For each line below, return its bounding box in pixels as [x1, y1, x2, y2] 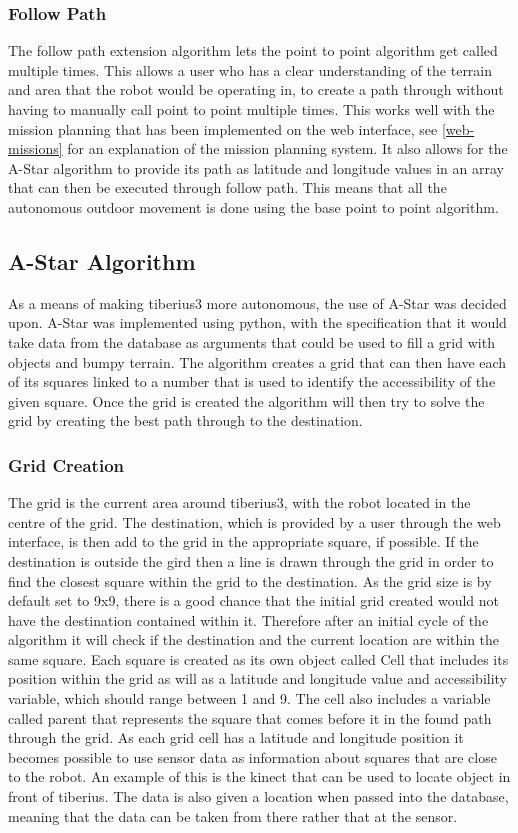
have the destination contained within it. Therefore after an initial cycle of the [8, 609, 489, 630]
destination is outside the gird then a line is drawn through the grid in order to [8, 550, 494, 571]
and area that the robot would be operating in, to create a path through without [8, 79, 504, 100]
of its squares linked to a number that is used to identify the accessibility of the [8, 371, 496, 392]
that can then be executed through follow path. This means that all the [8, 177, 447, 198]
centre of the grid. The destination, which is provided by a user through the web [8, 511, 501, 532]
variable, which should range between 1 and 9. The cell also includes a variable [8, 688, 491, 709]
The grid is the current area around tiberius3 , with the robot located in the [8, 492, 471, 513]
